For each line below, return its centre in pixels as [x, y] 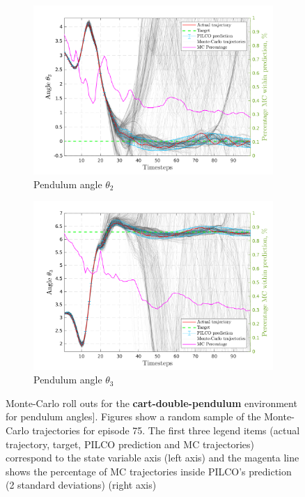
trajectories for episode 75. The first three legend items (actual [166, 430]
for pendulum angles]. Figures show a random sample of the [133, 416]
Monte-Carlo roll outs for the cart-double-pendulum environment [151, 403]
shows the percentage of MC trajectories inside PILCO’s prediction [149, 471]
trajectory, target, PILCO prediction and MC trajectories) [130, 444]
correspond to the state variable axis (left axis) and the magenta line [152, 458]
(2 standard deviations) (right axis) [81, 485]
